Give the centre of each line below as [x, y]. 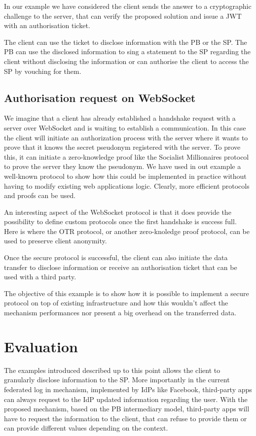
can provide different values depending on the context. [86, 428]
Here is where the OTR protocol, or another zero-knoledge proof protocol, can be [127, 231]
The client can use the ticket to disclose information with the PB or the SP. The [126, 42]
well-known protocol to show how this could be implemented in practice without [125, 176]
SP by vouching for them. [43, 71]
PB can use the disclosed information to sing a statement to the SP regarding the [128, 51]
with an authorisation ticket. [47, 25]
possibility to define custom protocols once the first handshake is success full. [120, 221]
